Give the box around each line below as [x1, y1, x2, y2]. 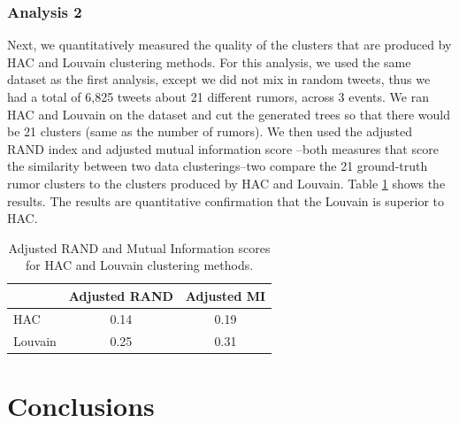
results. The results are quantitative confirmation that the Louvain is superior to [7, 191, 445, 210]
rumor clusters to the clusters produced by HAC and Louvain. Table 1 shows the [7, 173, 446, 192]
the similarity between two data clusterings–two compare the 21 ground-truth [7, 157, 428, 175]
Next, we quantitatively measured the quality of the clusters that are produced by [7, 35, 452, 54]
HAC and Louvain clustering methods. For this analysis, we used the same [7, 52, 411, 71]
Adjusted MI [185, 286, 266, 304]
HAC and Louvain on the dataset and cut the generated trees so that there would [7, 104, 451, 123]
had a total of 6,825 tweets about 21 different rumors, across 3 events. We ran [7, 88, 429, 105]
